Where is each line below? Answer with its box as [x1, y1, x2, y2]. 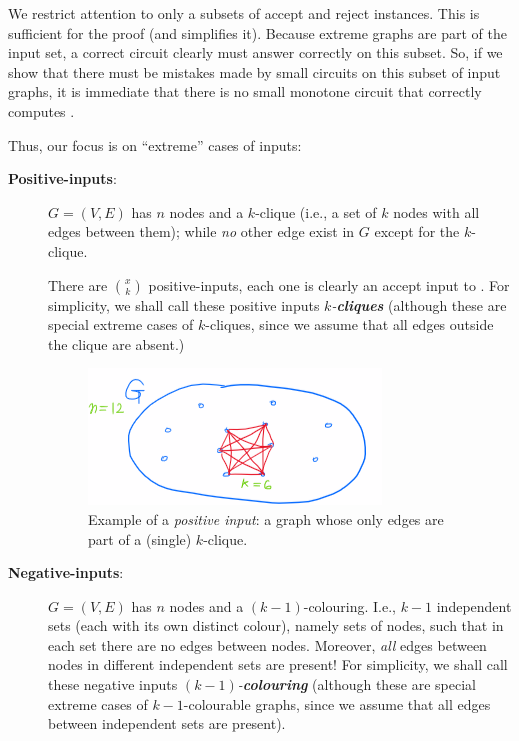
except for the [374, 221, 460, 242]
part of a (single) [88, 528, 192, 549]
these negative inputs [48, 674, 178, 695]
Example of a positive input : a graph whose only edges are [88, 508, 444, 529]
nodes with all [393, 201, 480, 222]
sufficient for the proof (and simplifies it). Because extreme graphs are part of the [8, 22, 507, 43]
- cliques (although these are [331, 294, 507, 315]
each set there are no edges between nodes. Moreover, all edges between [48, 634, 487, 655]
